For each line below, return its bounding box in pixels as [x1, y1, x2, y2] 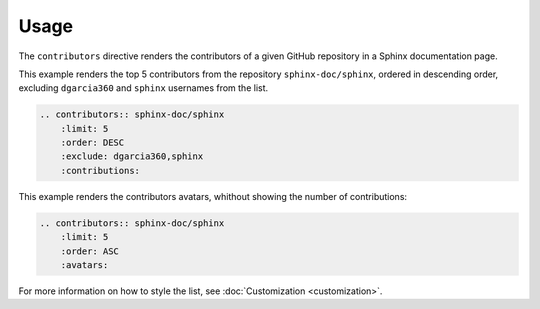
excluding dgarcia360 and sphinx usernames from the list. [18, 82, 269, 94]
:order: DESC [60, 137, 125, 149]
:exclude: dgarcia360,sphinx [60, 151, 204, 162]
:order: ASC [60, 245, 120, 257]
